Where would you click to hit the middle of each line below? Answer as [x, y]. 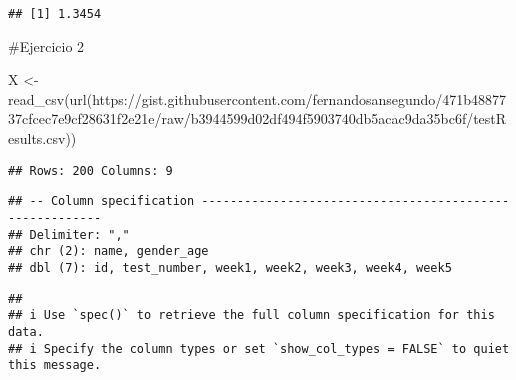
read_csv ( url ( [50, 98]
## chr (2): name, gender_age [108, 251]
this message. [55, 365]
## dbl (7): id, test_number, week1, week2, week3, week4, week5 [230, 267]
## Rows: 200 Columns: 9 [90, 170]
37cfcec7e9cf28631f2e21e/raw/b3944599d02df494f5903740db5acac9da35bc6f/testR [257, 118]
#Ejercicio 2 [46, 45]
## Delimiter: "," [69, 234]
